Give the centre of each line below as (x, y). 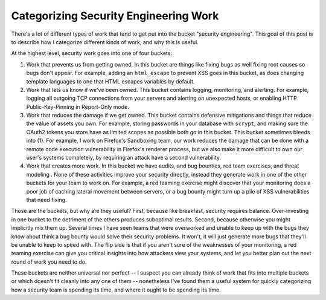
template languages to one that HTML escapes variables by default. (110, 81)
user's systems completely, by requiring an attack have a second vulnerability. (124, 158)
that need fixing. (46, 200)
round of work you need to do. (49, 262)
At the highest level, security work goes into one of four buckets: (91, 53)
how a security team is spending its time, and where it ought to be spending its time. (116, 290)
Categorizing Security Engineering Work (115, 16)
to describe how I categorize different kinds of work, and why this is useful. (105, 42)
